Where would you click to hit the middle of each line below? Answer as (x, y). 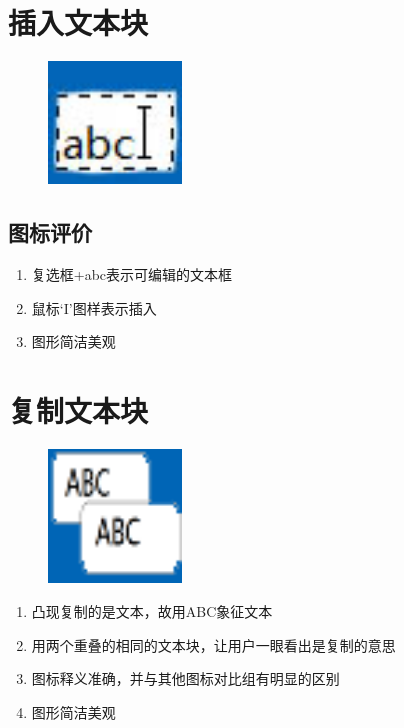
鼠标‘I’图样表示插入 (94, 307)
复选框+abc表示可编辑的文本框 (132, 274)
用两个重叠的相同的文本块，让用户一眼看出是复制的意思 (213, 644)
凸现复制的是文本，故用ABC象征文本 (152, 611)
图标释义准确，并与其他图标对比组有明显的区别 (185, 678)
